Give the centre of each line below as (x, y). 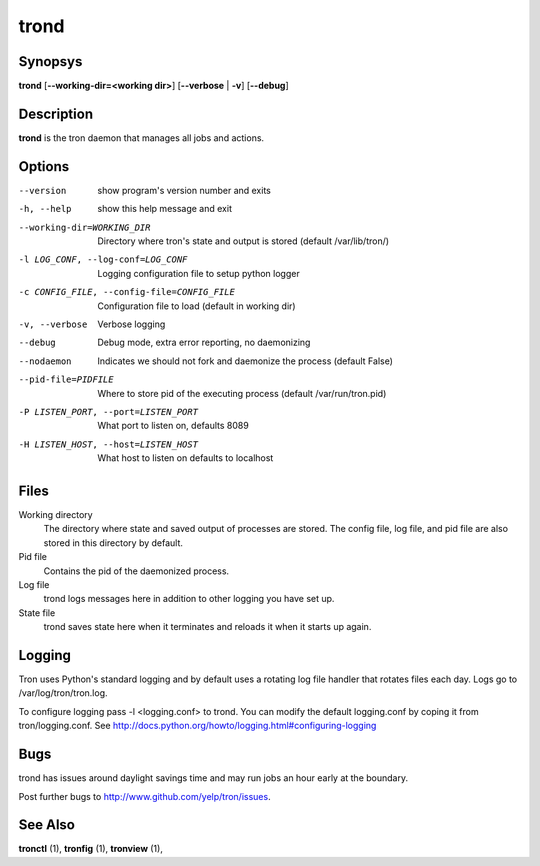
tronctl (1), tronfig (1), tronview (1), (91, 849)
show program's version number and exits (184, 190)
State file (37, 612)
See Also (46, 825)
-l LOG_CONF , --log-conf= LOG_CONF (103, 259)
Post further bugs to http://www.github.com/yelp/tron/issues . (144, 796)
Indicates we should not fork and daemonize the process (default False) (245, 361)
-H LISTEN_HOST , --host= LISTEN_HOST (108, 444)
